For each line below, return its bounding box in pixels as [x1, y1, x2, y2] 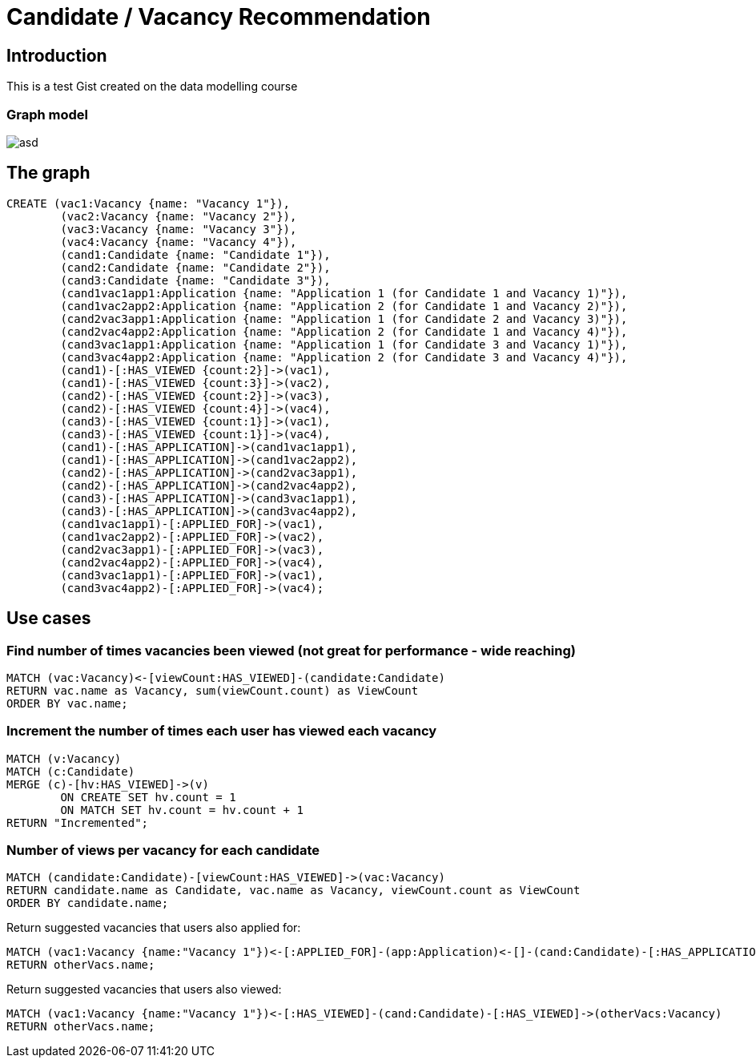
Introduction [6, 45, 107, 66]
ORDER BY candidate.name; [6, 897, 169, 910]
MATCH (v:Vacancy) [6, 752, 122, 765]
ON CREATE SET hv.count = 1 [60, 790, 236, 804]
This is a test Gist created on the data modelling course [6, 79, 298, 94]
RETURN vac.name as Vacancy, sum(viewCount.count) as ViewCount [6, 683, 419, 697]
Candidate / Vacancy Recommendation [6, 3, 431, 30]
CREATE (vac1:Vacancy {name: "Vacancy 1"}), [6, 196, 291, 210]
